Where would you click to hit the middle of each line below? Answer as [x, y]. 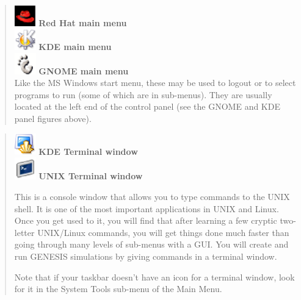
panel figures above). [53, 118]
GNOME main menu [84, 70]
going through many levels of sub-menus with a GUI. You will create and [151, 244]
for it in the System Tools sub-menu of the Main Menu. [118, 289]
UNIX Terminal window [91, 176]
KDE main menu [75, 47]
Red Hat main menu [83, 22]
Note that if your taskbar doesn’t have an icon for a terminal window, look [154, 277]
